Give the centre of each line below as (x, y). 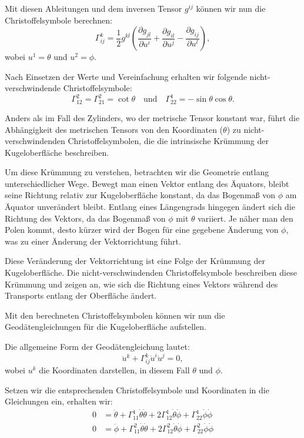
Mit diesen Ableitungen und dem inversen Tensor (93, 8)
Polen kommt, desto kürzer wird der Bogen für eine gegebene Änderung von (142, 230)
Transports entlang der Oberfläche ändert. (81, 295)
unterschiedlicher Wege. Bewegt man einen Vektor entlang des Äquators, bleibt (147, 183)
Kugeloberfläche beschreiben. (57, 152)
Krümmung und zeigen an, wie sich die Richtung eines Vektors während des (141, 284)
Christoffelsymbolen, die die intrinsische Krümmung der (168, 141)
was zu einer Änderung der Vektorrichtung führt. (93, 241)
